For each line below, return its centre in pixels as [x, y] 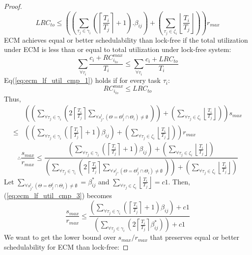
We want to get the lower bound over [60, 237]
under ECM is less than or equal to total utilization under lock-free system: [118, 49]
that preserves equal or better [195, 237]
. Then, [179, 181]
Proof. [13, 6]
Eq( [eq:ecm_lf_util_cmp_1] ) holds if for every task [82, 80]
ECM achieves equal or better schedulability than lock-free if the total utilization [126, 39]
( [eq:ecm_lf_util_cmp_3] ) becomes [58, 195]
